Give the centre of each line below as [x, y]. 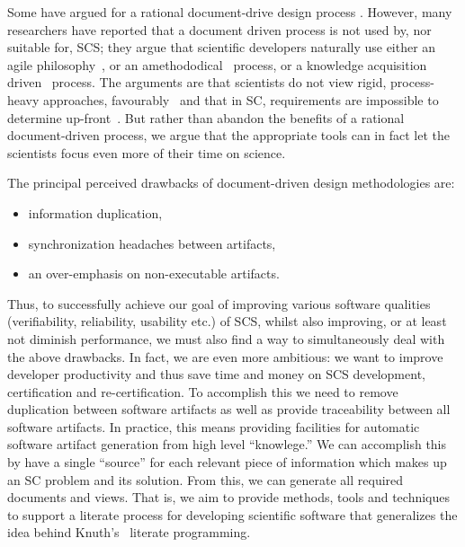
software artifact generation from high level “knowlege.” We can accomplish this [227, 444]
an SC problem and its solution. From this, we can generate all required [206, 479]
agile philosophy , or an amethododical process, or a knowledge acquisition [217, 64]
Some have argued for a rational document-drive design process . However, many [230, 12]
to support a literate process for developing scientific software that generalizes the [232, 514]
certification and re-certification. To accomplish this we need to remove [203, 391]
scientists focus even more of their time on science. [147, 152]
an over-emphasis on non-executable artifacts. [154, 273]
